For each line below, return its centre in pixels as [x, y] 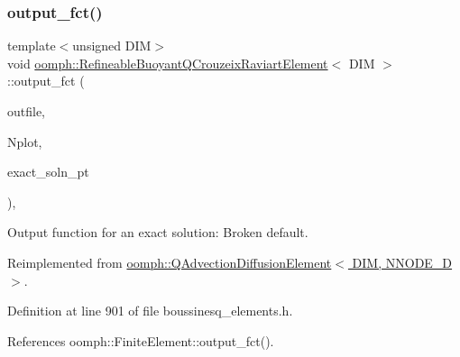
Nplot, [25, 141]
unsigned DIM [112, 46]
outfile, [27, 111]
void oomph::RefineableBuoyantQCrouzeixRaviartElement [168, 63]
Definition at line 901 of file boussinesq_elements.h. [150, 311]
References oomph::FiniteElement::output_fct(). [141, 340]
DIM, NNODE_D [402, 262]
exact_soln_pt [48, 172]
